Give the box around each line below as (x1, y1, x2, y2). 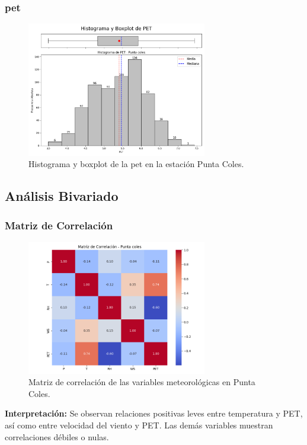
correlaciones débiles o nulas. (5, 430, 109, 443)
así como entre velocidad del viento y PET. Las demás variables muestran (5, 418, 273, 431)
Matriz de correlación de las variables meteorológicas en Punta (28, 376, 255, 388)
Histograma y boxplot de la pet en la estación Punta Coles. (28, 158, 244, 170)
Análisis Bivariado (5, 187, 119, 205)
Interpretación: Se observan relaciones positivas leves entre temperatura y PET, (5, 407, 303, 420)
